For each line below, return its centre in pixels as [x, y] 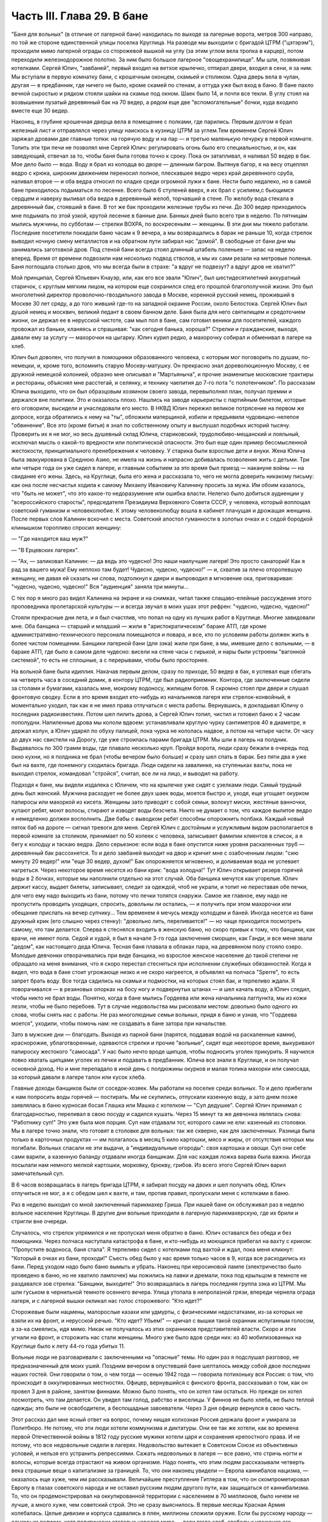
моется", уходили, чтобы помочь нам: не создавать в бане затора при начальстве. [119, 1023]
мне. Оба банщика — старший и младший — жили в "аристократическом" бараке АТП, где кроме [139, 626]
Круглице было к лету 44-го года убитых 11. [68, 1346]
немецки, [23, 366]
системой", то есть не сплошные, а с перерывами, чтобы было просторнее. [110, 660]
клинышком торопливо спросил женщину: [66, 527]
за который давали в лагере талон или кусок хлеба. [78, 1077]
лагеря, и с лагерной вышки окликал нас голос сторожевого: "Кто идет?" [107, 1300]
